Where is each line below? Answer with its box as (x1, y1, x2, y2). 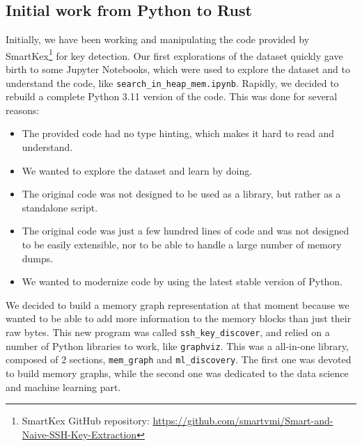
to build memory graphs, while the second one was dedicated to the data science (6, 365, 349, 380)
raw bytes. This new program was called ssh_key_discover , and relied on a (6, 325, 330, 340)
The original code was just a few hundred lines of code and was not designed (22, 223, 349, 238)
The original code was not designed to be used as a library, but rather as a (22, 186, 341, 201)
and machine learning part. (6, 379, 121, 394)
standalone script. (22, 200, 98, 214)
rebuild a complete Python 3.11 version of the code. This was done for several (6, 89, 338, 104)
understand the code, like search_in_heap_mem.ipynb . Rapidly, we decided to (6, 75, 339, 90)
